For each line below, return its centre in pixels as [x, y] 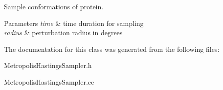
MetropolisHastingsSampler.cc [49, 81]
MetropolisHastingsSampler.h [48, 65]
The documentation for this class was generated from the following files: [112, 49]
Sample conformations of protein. [54, 6]
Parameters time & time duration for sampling [74, 23]
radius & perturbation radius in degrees [63, 33]
